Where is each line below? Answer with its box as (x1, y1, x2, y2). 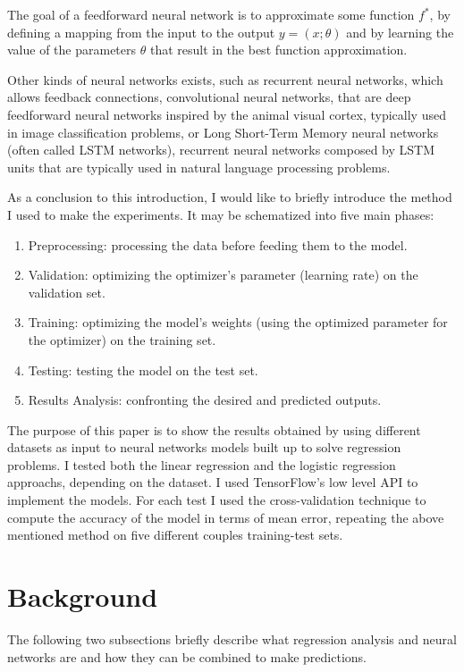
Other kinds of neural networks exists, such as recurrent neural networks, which (7, 70, 443, 88)
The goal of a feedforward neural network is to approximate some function (7, 5, 415, 23)
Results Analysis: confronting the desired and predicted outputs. (28, 391, 382, 409)
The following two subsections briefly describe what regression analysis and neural (7, 629, 457, 648)
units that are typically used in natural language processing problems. (7, 157, 391, 176)
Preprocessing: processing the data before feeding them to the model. (28, 235, 408, 254)
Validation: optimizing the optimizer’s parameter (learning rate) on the (28, 265, 418, 284)
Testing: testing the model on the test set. (28, 360, 258, 379)
